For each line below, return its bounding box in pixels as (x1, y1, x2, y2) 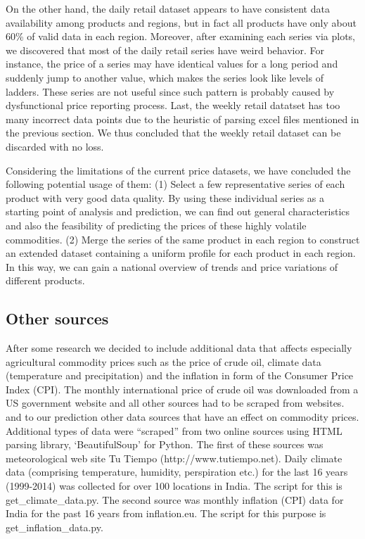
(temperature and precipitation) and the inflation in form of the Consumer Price (6, 368, 354, 383)
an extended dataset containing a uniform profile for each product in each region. (6, 246, 356, 260)
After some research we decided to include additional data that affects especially (6, 341, 352, 355)
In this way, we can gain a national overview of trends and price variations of (6, 259, 338, 274)
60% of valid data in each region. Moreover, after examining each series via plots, (6, 29, 356, 44)
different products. (6, 273, 85, 288)
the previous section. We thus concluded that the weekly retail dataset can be (6, 125, 341, 140)
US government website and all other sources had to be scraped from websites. (6, 395, 345, 410)
